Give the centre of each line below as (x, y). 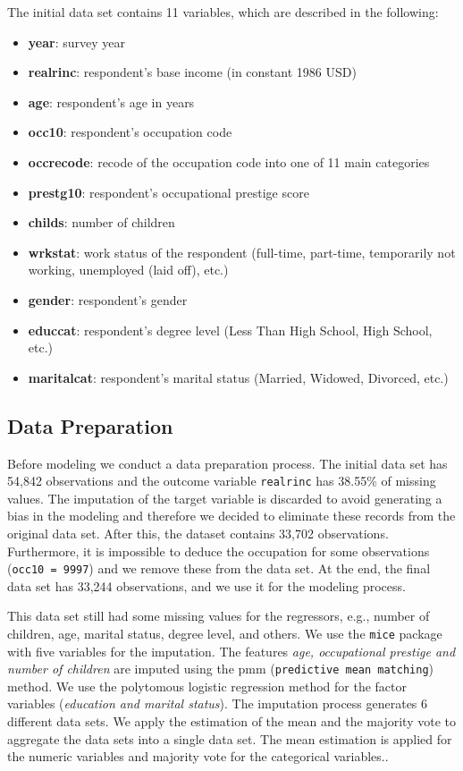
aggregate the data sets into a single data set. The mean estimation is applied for (230, 738)
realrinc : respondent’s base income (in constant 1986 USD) (192, 72)
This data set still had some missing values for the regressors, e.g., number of (219, 616)
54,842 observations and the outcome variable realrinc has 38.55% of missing (222, 481)
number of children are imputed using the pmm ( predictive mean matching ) (221, 669)
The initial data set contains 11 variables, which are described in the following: (223, 12)
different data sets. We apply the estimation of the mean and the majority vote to (231, 721)
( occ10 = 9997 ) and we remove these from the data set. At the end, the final (219, 568)
